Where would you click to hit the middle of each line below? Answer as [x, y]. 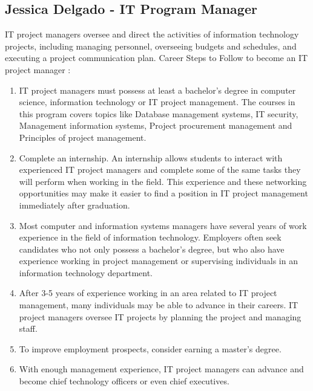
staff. [28, 328]
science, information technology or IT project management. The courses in [157, 102]
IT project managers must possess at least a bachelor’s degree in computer [157, 90]
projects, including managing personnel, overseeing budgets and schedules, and [151, 46]
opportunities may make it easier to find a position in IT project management [163, 193]
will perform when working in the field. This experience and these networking [163, 181]
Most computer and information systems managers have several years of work [163, 225]
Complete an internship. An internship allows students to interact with [151, 157]
